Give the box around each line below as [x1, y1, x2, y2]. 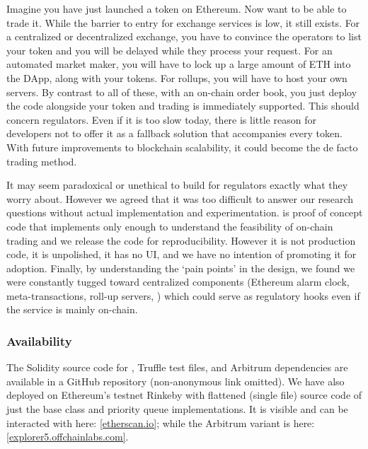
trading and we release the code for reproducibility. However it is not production [6, 233, 356, 247]
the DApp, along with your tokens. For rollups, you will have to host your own [6, 70, 347, 85]
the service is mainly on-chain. [6, 302, 138, 317]
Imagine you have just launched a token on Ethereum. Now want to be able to [6, 1, 347, 16]
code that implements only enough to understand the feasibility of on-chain [6, 218, 333, 233]
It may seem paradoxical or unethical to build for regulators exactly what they [6, 177, 348, 192]
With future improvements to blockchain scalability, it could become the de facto [6, 139, 358, 154]
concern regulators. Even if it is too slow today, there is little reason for [6, 112, 316, 127]
